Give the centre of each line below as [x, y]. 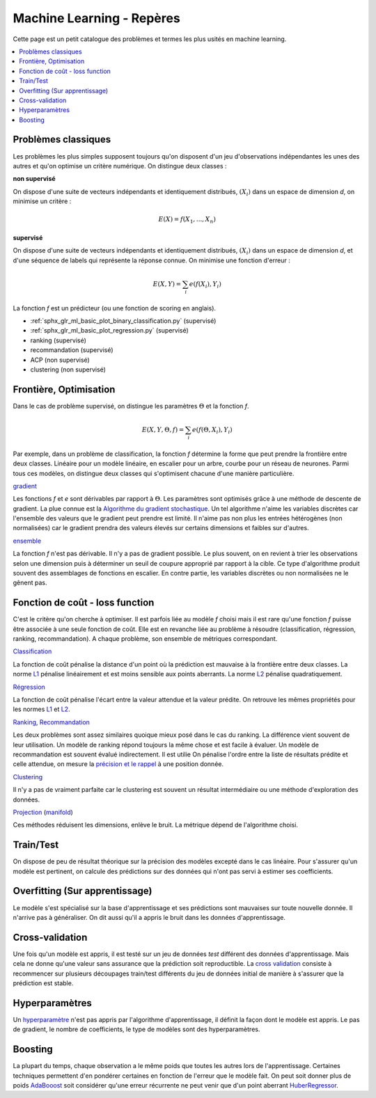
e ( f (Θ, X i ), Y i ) [212, 430]
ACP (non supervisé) [60, 360]
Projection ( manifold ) [43, 812]
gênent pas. [30, 583]
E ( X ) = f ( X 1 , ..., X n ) [187, 221]
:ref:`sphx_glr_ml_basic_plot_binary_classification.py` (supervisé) [123, 321]
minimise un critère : [42, 201]
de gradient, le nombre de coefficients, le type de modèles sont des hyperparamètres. [136, 1029]
